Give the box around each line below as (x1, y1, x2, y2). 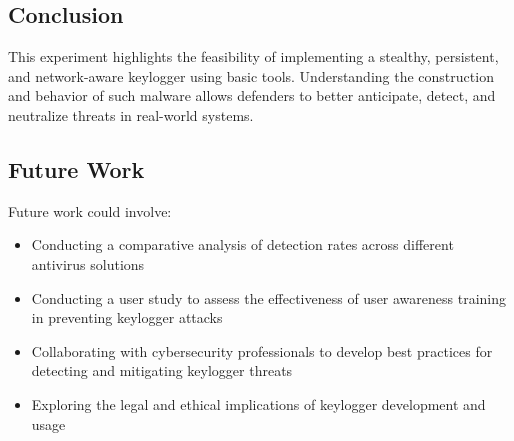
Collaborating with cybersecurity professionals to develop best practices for (31, 340, 493, 361)
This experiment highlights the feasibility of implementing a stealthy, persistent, (8, 46, 499, 67)
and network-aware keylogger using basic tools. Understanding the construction (8, 65, 494, 86)
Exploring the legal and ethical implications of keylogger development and (31, 393, 486, 414)
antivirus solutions (31, 253, 145, 274)
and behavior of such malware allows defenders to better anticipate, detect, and (8, 85, 496, 106)
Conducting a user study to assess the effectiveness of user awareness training (31, 287, 507, 308)
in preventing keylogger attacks (31, 307, 223, 328)
